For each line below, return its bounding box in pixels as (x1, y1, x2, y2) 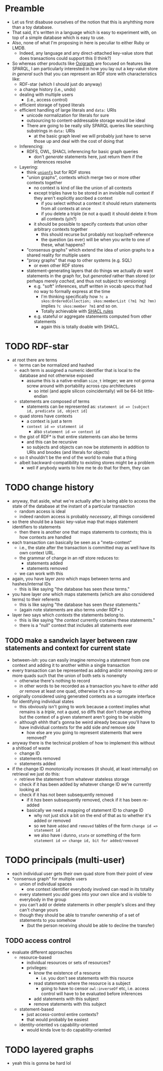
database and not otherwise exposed (19, 372, 94, 378)
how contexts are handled (19, 534, 72, 540)
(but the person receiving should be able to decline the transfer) (26, 922, 155, 928)
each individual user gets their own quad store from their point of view (12, 871, 153, 876)
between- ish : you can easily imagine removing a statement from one (12, 657, 149, 663)
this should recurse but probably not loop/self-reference (41, 231, 154, 237)
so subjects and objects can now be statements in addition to (26, 444, 149, 450)
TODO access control (5, 936, 71, 945)
